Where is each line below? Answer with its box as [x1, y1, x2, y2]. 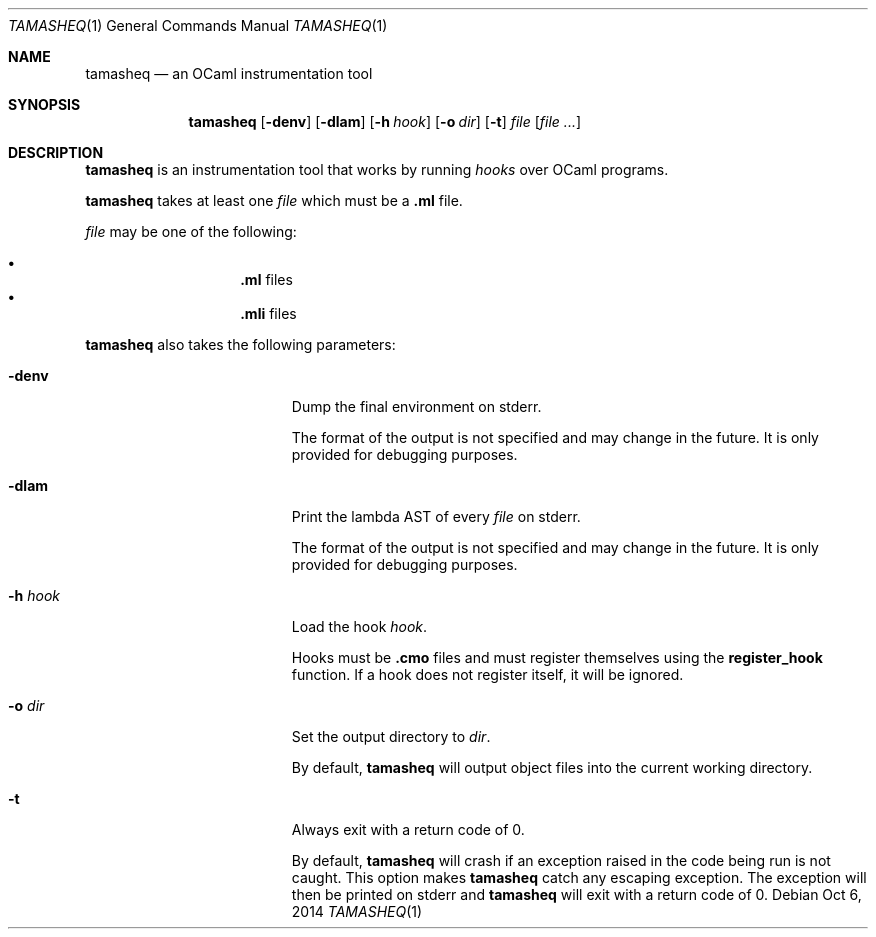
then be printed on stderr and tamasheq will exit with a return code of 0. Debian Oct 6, [291, 886, 862, 903]
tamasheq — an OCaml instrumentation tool [85, 65, 373, 82]
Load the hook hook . [291, 618, 428, 635]
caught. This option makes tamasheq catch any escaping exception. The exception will [291, 869, 867, 886]
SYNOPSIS [8, 96, 81, 113]
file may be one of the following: [85, 223, 297, 240]
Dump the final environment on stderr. [291, 398, 542, 415]
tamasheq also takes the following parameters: [85, 336, 396, 353]
